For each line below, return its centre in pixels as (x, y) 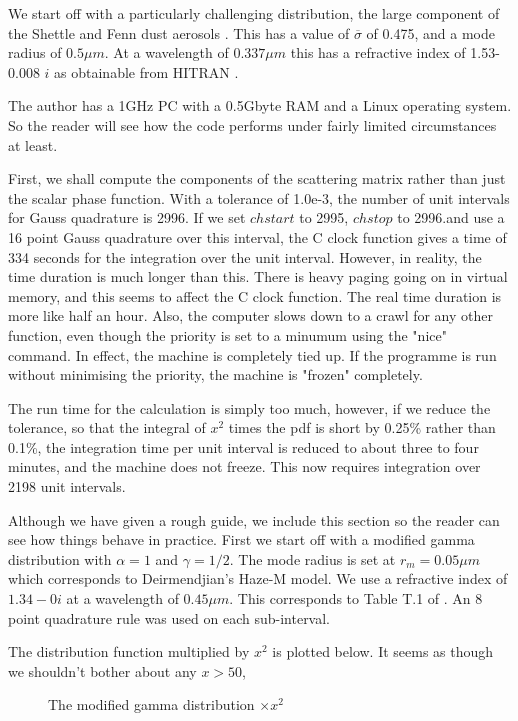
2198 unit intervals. (67, 486)
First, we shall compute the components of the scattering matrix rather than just (257, 178)
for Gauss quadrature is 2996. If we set (127, 217)
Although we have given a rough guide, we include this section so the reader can (254, 519)
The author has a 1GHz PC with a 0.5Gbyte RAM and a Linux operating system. (260, 105)
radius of (35, 52)
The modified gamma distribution (151, 704)
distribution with (60, 558)
